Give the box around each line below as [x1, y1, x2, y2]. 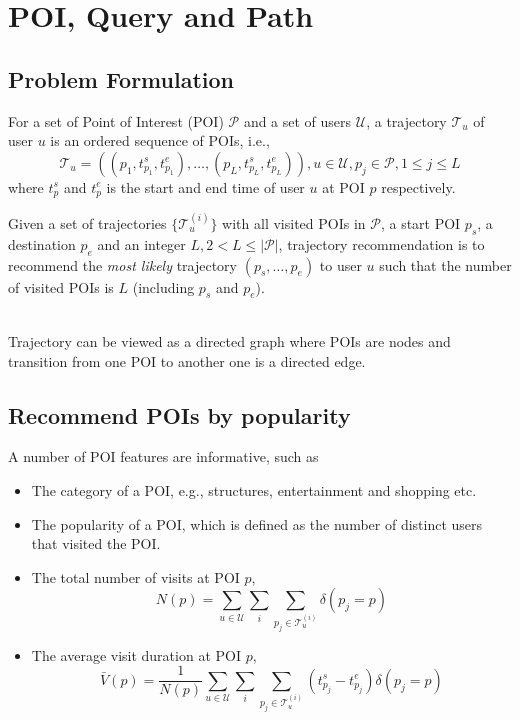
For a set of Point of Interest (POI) [8, 110, 224, 131]
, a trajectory [366, 110, 447, 131]
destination [8, 233, 76, 254]
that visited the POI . [31, 533, 161, 554]
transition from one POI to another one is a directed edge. [8, 350, 366, 371]
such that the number [379, 254, 512, 275]
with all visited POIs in [222, 213, 366, 233]
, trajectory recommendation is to [278, 233, 485, 254]
